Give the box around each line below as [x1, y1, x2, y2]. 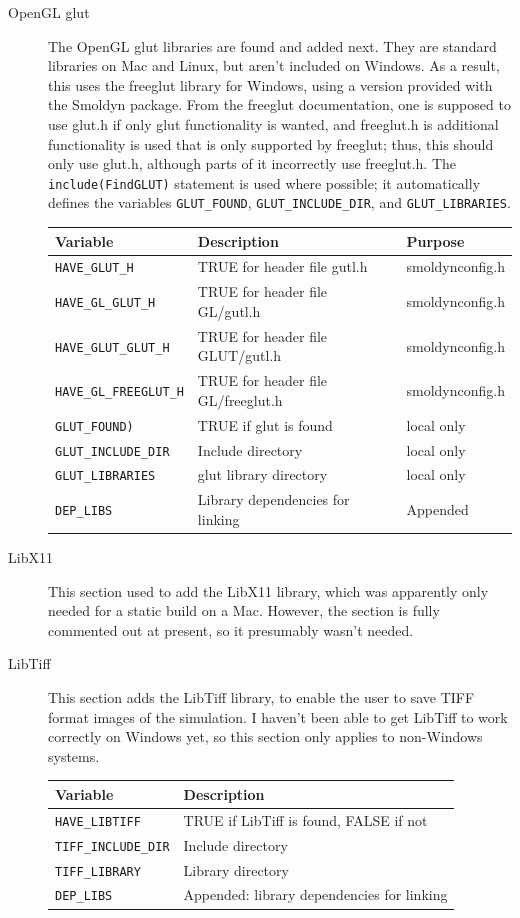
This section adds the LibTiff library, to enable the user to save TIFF [48, 687, 475, 707]
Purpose [406, 230, 465, 251]
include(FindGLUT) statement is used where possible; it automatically [48, 172, 481, 193]
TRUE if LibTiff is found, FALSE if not [183, 809, 428, 830]
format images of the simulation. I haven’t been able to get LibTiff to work [48, 706, 508, 727]
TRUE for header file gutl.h [197, 256, 368, 277]
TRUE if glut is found [197, 414, 333, 435]
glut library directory [197, 464, 328, 485]
